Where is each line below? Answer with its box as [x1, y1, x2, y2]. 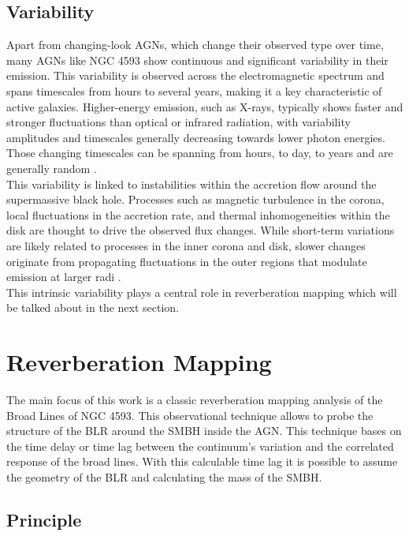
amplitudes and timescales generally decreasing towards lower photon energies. [6, 129, 385, 145]
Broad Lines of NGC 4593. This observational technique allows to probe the [6, 407, 374, 423]
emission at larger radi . [6, 268, 121, 285]
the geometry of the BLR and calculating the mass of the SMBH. [6, 468, 322, 485]
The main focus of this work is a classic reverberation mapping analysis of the [6, 392, 383, 408]
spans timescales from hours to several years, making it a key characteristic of [6, 82, 382, 99]
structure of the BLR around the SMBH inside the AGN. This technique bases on [6, 422, 402, 439]
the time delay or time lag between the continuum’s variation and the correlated [6, 437, 394, 454]
